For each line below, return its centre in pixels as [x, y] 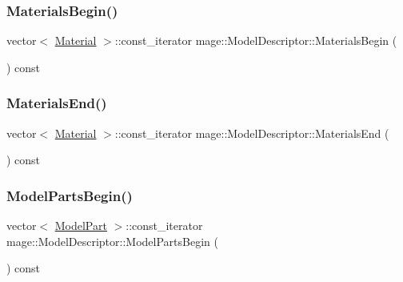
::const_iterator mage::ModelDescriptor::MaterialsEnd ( [252, 133]
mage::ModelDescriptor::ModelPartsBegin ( [112, 241]
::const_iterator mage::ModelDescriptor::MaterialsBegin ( [256, 40]
